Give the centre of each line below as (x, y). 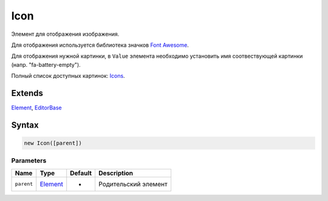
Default (81, 173)
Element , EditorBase (36, 108)
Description (116, 173)
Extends (27, 93)
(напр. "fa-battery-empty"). (46, 64)
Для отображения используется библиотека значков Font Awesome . (100, 45)
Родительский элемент (133, 184)
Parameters (29, 161)
